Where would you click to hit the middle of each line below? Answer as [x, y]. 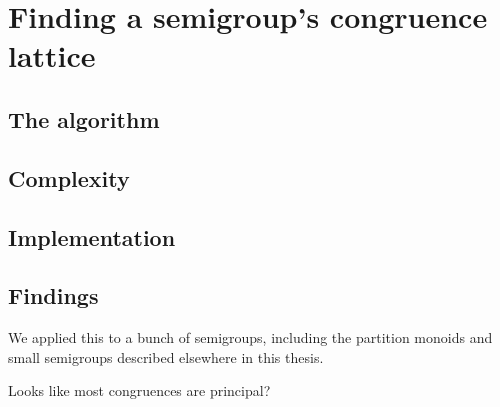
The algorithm [84, 118]
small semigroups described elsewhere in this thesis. [166, 356]
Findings [53, 295]
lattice [52, 55]
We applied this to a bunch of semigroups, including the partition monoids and [250, 337]
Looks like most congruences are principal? [139, 390]
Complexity [69, 177]
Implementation [92, 236]
